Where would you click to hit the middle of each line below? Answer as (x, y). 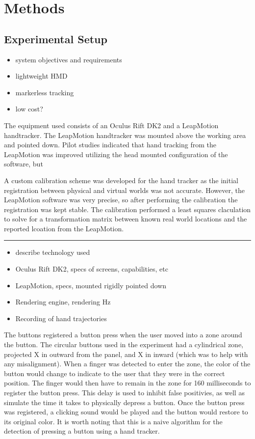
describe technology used (53, 252)
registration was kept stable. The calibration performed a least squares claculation (127, 209)
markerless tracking (45, 92)
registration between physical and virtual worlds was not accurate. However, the (124, 190)
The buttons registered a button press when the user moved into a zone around (123, 335)
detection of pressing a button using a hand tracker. (82, 431)
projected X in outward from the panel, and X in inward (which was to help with (126, 354)
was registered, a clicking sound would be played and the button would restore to (126, 412)
